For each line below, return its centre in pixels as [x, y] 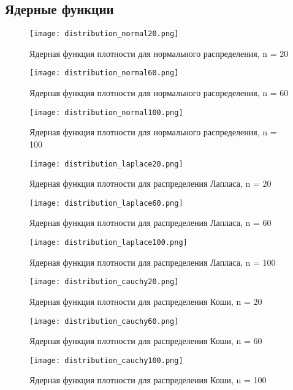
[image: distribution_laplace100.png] [108, 243]
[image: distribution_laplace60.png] [106, 203]
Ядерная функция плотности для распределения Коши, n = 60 [146, 341]
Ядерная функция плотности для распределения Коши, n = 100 [148, 380]
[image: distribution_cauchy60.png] [104, 321]
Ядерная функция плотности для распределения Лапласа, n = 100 [153, 262]
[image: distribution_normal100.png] [106, 112]
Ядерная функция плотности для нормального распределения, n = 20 [159, 53]
